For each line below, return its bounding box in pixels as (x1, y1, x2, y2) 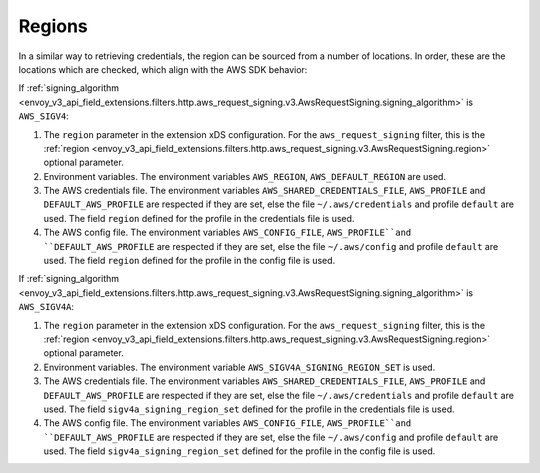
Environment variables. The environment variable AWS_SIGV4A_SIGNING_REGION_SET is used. (43, 361, 436, 373)
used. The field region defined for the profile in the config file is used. (43, 255, 336, 267)
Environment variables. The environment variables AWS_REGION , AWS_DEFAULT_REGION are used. (43, 170, 447, 182)
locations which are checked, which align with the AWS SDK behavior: (18, 63, 308, 75)
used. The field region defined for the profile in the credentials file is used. (43, 212, 355, 224)
